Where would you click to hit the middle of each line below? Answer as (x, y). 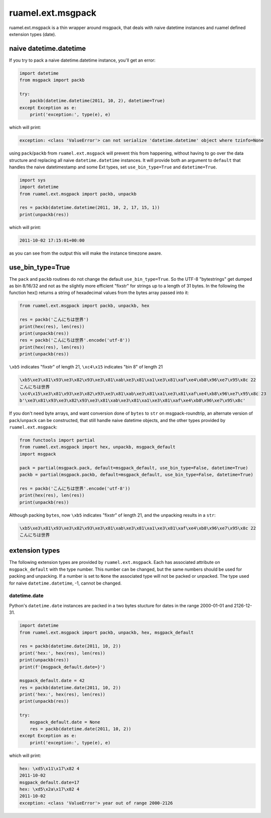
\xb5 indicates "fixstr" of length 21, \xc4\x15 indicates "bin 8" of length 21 (86, 367)
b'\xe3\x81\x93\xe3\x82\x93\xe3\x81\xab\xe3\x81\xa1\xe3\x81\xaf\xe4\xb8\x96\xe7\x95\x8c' (133, 401)
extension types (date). (33, 34)
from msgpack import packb (52, 80)
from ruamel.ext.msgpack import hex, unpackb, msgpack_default (98, 447)
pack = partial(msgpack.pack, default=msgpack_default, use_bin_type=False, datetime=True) (134, 468)
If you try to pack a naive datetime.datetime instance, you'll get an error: (82, 60)
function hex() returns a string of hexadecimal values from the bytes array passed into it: (99, 293)
